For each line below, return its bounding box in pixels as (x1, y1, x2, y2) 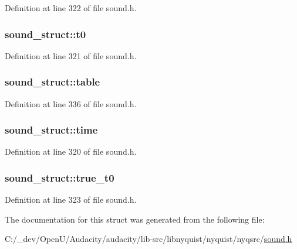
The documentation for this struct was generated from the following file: (5, 213, 265, 225)
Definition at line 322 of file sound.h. (5, 2, 137, 13)
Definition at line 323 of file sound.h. (5, 193, 137, 206)
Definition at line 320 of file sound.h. (5, 145, 137, 158)
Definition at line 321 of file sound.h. (5, 49, 137, 62)
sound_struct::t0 (5, 26, 86, 41)
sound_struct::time (5, 122, 98, 137)
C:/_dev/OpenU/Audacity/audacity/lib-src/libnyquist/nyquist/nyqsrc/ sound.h (5, 233, 292, 245)
